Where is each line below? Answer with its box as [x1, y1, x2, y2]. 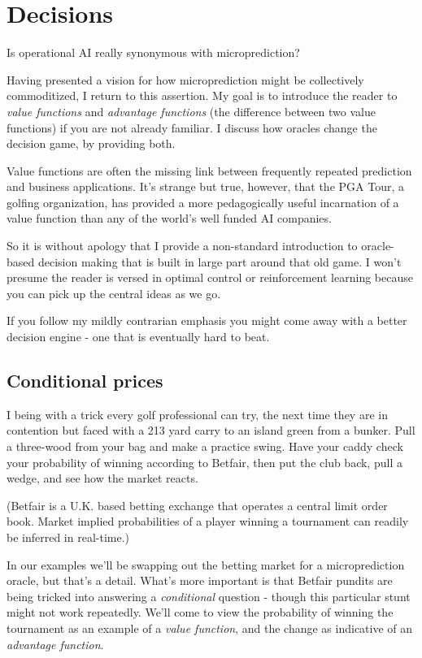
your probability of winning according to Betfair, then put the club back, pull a [7, 453, 402, 470]
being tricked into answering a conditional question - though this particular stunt [7, 587, 411, 604]
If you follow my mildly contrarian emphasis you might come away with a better [7, 312, 407, 329]
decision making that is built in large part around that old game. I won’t [37, 253, 402, 270]
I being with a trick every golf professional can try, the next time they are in [7, 405, 388, 422]
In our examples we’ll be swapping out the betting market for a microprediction [7, 556, 405, 573]
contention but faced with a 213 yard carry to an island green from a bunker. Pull [7, 422, 415, 439]
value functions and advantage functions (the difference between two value [7, 102, 376, 119]
